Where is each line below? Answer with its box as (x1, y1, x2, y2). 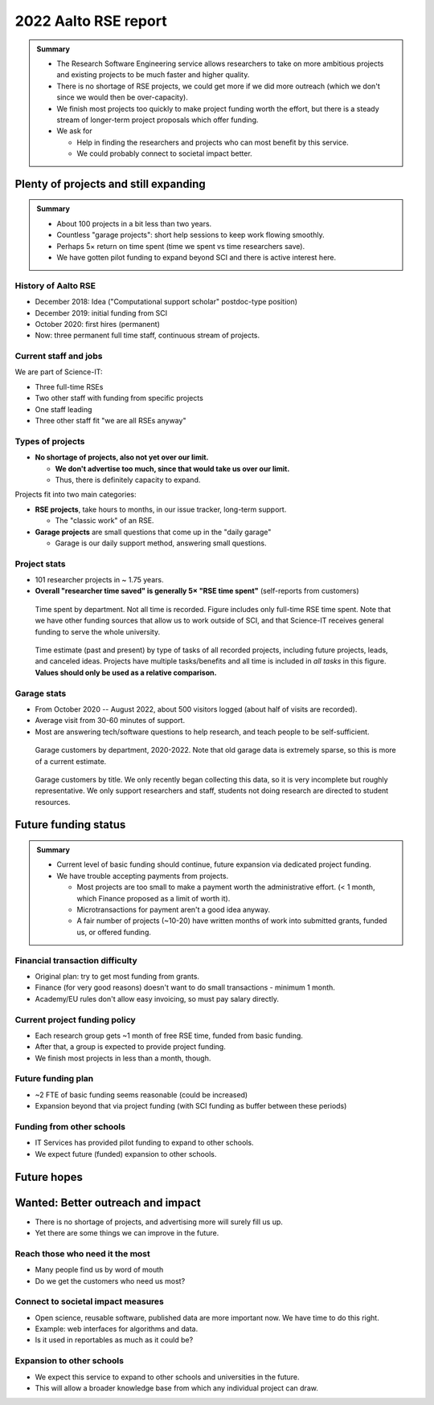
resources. (35, 797, 71, 807)
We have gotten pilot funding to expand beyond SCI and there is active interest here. (56, 253, 337, 263)
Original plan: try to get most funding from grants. (35, 971, 200, 981)
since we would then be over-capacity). (56, 92, 188, 102)
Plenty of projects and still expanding (14, 177, 207, 190)
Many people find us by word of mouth (35, 1265, 164, 1275)
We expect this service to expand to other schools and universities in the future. (35, 1372, 301, 1382)
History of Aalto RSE (14, 280, 96, 291)
